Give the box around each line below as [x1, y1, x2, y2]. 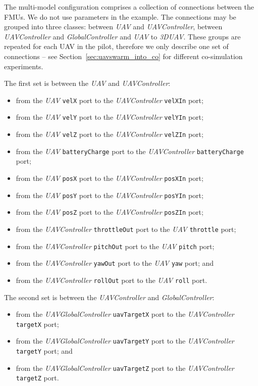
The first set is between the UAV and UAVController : [4, 78, 171, 88]
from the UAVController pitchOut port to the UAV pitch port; [16, 240, 215, 251]
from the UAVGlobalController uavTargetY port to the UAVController [16, 335, 234, 346]
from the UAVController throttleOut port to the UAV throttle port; [16, 223, 236, 234]
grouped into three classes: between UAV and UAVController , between [4, 21, 223, 32]
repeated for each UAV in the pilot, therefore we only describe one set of [4, 41, 229, 52]
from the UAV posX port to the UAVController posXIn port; [16, 172, 203, 183]
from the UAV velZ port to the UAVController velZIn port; [16, 129, 203, 139]
